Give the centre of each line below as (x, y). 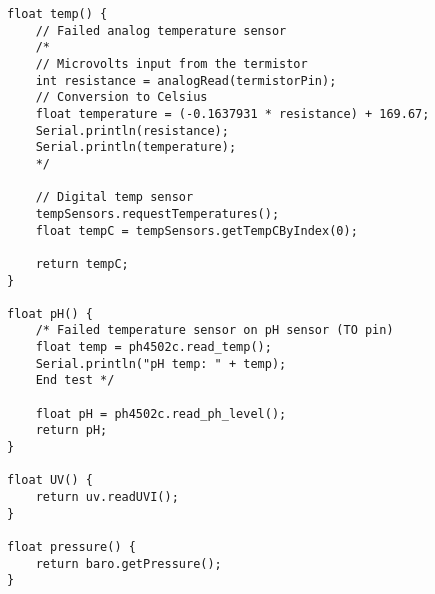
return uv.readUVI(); (107, 497)
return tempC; (82, 263)
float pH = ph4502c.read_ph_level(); (161, 413)
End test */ (75, 380)
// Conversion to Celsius (121, 97)
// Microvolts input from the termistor (171, 63)
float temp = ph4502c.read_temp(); (153, 347)
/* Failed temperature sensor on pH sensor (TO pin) (214, 330)
